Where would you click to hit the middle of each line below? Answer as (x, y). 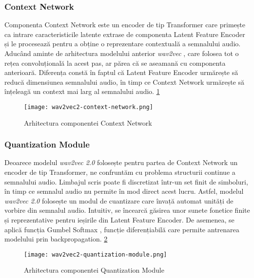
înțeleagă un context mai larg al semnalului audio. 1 (82, 91)
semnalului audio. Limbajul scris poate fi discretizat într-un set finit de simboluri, (126, 181)
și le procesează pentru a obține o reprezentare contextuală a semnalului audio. (123, 44)
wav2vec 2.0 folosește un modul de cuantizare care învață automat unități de (119, 200)
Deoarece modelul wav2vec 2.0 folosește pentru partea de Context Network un (121, 162)
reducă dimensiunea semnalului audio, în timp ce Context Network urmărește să (124, 82)
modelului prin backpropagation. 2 (56, 239)
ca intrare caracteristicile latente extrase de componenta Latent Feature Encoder (125, 34)
